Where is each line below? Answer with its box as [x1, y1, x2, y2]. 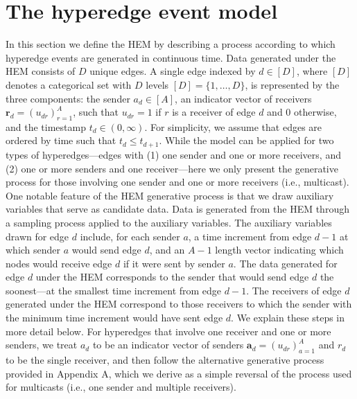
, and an [149, 242, 185, 257]
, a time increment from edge [188, 229, 312, 243]
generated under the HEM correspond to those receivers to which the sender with [6, 296, 352, 311]
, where [296, 64, 328, 78]
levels [146, 77, 169, 91]
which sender [6, 242, 61, 257]
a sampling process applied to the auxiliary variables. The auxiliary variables [6, 215, 332, 229]
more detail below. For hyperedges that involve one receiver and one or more [6, 323, 331, 338]
